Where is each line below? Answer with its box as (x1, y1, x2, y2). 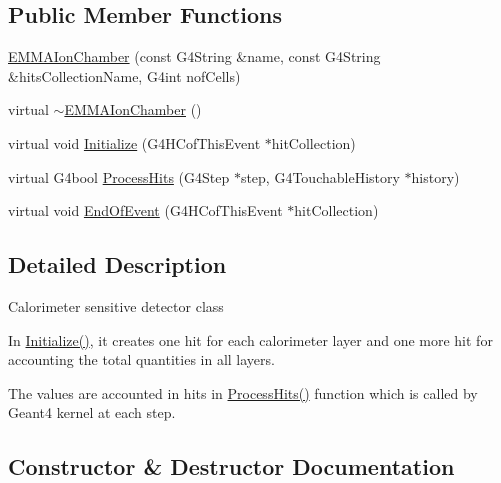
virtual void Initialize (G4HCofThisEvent (8, 132, 261, 153)
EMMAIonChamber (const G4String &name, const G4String (8, 46, 381, 67)
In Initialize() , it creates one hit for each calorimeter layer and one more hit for (8, 329, 493, 350)
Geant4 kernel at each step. (8, 402, 176, 423)
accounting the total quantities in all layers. (8, 349, 275, 370)
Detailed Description (8, 249, 227, 280)
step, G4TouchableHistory (240, 166, 400, 187)
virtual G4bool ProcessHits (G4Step (8, 166, 230, 187)
